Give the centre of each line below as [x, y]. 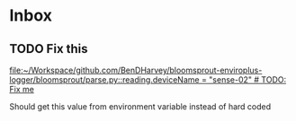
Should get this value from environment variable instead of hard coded [140, 107]
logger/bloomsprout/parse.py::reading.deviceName [104, 80]
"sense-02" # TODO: [247, 80]
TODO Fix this [49, 49]
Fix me [22, 89]
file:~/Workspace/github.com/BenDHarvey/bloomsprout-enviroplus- [136, 70]
